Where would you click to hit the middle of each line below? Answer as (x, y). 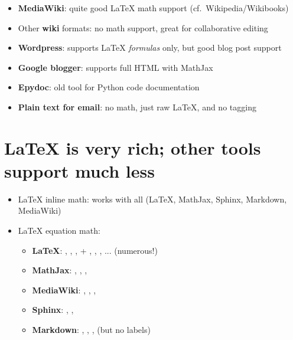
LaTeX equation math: (59, 231)
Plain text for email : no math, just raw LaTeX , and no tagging (137, 107)
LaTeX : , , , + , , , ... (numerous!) (95, 250)
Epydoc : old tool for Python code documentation (109, 87)
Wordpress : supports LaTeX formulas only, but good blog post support (150, 48)
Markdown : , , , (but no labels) (91, 330)
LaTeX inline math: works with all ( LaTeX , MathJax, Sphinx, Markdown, (152, 199)
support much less (79, 170)
